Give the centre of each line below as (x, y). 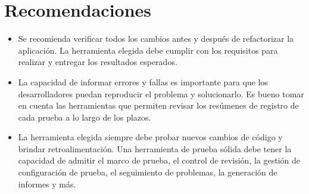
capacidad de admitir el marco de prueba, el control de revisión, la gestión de (159, 160)
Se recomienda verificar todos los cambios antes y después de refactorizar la (156, 39)
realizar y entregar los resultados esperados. (98, 62)
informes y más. (47, 184)
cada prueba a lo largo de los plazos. (85, 117)
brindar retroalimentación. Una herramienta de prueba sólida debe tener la (155, 148)
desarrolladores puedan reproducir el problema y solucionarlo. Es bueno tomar (161, 93)
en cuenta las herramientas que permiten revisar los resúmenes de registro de (158, 105)
